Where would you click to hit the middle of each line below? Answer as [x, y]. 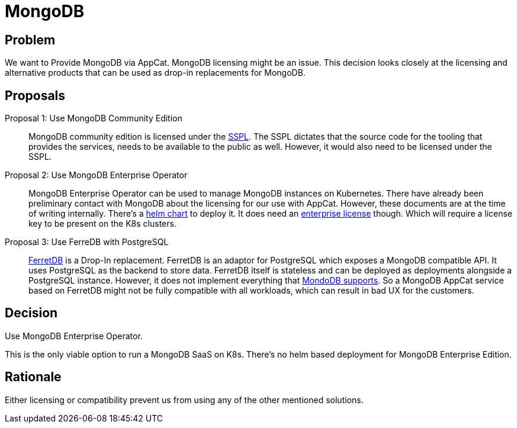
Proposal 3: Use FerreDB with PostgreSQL [87, 242]
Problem [30, 40]
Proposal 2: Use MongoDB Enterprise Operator [96, 175]
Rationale [33, 377]
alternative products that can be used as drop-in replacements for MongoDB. [155, 73]
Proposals [35, 95]
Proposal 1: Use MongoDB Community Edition [94, 118]
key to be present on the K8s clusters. [102, 224]
